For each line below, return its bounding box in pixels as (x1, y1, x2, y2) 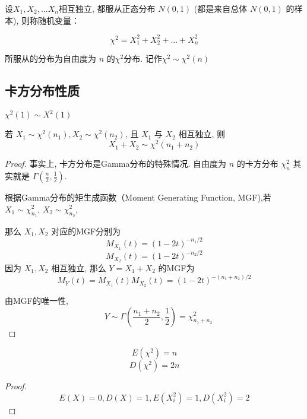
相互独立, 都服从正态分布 (59, 2, 156, 14)
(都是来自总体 (194, 2, 248, 14)
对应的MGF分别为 (51, 224, 121, 237)
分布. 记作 (124, 52, 162, 65)
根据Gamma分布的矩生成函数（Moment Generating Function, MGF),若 (5, 191, 271, 203)
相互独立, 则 (178, 128, 225, 140)
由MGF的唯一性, (5, 294, 68, 306)
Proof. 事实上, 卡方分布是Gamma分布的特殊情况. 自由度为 (5, 157, 226, 170)
